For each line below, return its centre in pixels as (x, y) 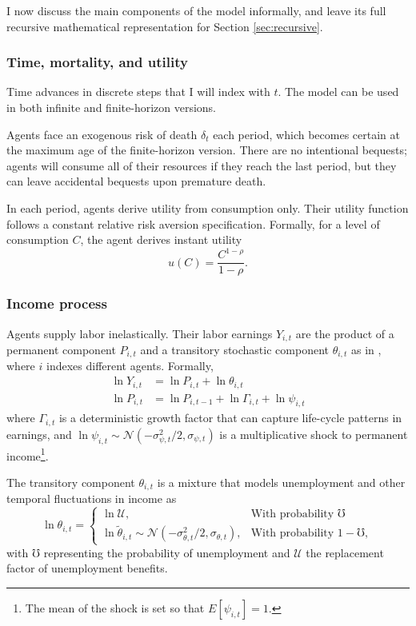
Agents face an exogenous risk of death (102, 134)
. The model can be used (338, 92)
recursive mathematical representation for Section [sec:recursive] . (165, 26)
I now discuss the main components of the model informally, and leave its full (196, 10)
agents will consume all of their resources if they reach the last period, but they (202, 165)
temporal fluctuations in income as (92, 498)
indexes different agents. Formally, (130, 366)
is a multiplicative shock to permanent (314, 434)
